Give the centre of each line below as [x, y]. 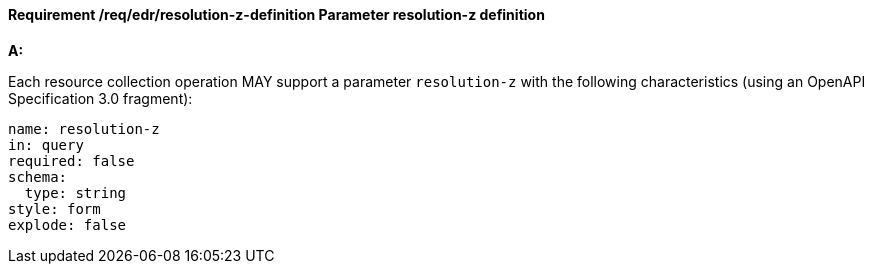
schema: [38, 176]
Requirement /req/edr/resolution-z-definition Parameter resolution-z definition [276, 14]
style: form [54, 208]
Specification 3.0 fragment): [100, 98]
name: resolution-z [84, 128]
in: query [46, 144]
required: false [71, 160]
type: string [75, 192]
